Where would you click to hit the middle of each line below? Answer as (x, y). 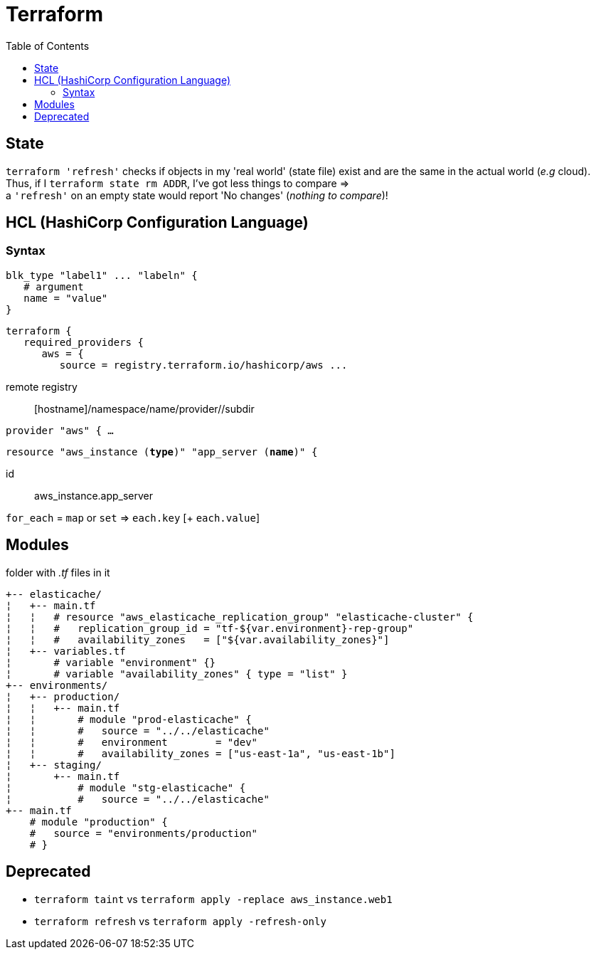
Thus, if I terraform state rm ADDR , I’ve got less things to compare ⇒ (178, 183)
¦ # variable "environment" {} (111, 662)
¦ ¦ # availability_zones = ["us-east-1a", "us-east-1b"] (201, 753)
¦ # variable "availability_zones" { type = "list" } (177, 674)
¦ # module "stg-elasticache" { (126, 787)
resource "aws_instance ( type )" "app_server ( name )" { (162, 452)
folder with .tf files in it (58, 572)
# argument (54, 286)
